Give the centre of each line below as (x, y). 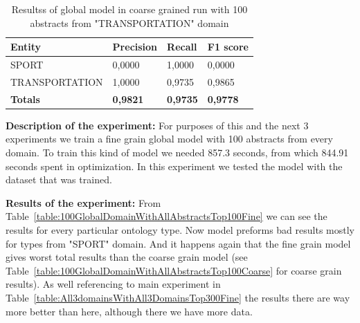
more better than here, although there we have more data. (129, 311)
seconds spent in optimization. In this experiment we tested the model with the (174, 166)
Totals (25, 99)
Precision (135, 47)
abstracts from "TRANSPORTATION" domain (129, 22)
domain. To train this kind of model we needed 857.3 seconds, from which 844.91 (177, 152)
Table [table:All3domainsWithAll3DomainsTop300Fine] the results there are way (178, 297)
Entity (26, 47)
